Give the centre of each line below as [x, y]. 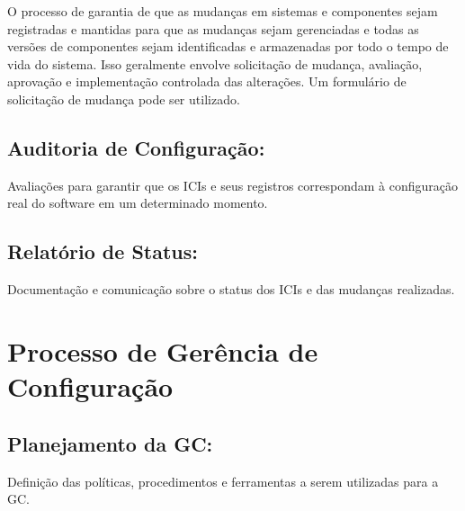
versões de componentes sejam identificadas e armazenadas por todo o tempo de [228, 46]
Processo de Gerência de [163, 350]
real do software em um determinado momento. [138, 203]
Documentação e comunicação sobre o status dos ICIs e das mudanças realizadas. [231, 289]
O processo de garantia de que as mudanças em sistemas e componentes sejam [223, 11]
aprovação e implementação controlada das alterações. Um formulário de [207, 81]
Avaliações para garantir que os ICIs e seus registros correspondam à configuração [232, 185]
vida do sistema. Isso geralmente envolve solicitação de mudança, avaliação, [215, 63]
